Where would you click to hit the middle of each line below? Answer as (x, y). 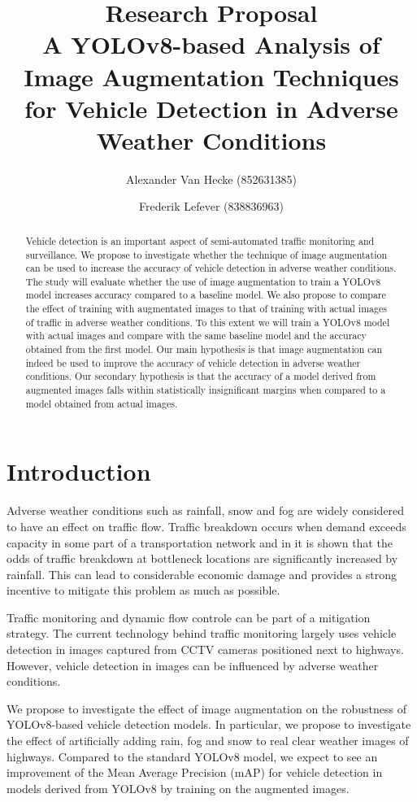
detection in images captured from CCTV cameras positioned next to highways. (205, 649)
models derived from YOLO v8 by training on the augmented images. (178, 788)
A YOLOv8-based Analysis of (211, 44)
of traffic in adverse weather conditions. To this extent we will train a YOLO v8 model (208, 322)
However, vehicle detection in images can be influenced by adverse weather (193, 665)
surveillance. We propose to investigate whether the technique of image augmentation (206, 254)
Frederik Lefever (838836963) (211, 206)
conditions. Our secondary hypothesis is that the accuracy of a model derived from (201, 376)
